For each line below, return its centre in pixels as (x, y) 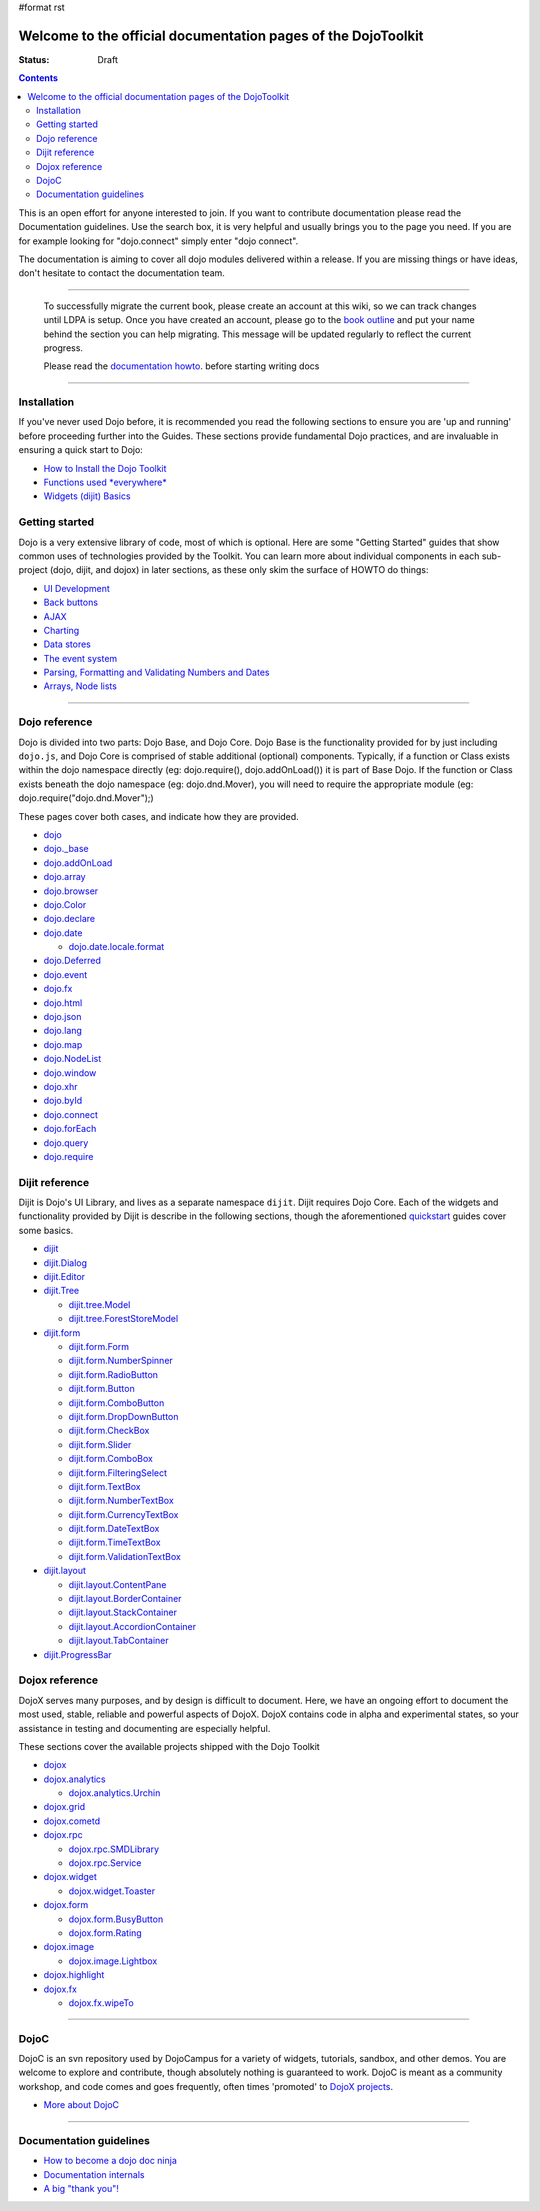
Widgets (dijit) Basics (87, 496)
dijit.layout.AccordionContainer (132, 1626)
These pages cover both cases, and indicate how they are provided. (158, 816)
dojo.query (66, 1142)
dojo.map (63, 1044)
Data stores (67, 644)
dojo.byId (63, 1101)
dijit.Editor (64, 1277)
